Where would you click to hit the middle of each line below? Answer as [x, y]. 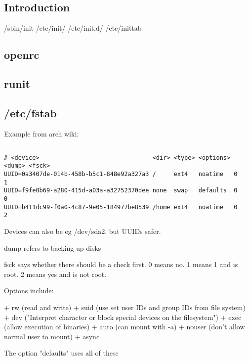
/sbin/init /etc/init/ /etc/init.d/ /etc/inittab [73, 28]
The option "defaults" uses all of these [61, 353]
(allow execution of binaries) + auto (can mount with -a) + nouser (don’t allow [124, 327]
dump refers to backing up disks [53, 248]
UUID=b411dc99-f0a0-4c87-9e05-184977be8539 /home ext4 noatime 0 [121, 207]
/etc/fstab [30, 113]
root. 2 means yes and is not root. [55, 274]
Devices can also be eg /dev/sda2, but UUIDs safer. [83, 231]
